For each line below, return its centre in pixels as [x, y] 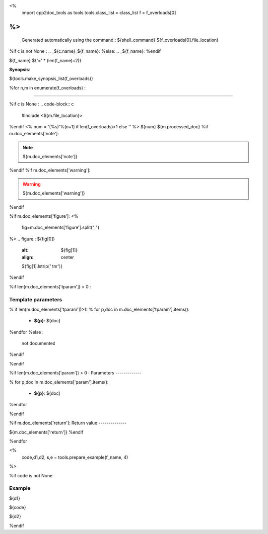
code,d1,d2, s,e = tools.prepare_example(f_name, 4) [75, 457]
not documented [38, 344]
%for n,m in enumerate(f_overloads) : [47, 88]
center [67, 257]
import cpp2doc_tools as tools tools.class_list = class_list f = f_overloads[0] [99, 13]
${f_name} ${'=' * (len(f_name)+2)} [45, 60]
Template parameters [35, 299]
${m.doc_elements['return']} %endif [46, 432]
